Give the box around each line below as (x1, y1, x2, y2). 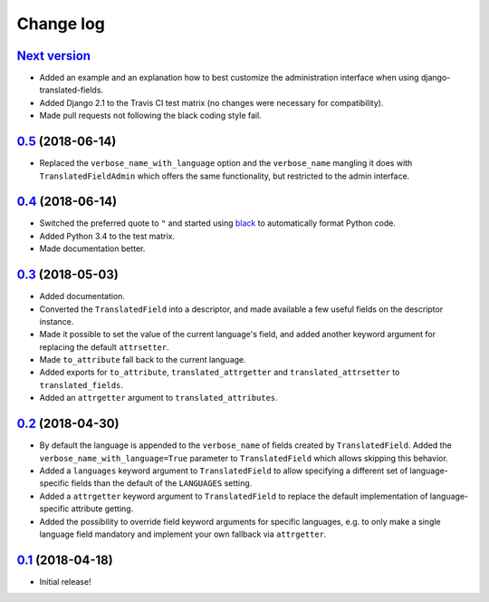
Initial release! (39, 576, 91, 587)
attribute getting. (71, 503, 134, 514)
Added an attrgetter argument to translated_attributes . (39, 393, 278, 403)
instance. (39, 316, 74, 326)
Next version (16, 48, 91, 63)
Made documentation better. (39, 243, 146, 254)
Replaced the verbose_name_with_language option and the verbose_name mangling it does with (39, 158, 413, 169)
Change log (16, 14, 106, 34)
